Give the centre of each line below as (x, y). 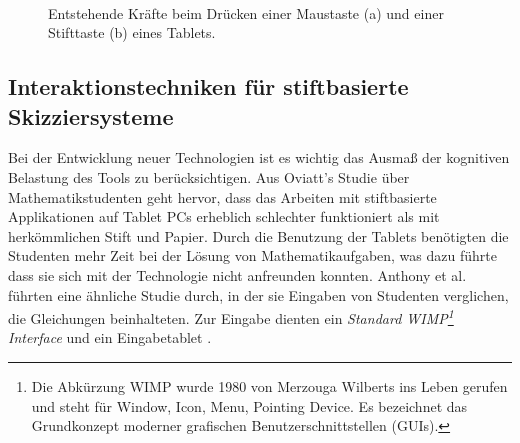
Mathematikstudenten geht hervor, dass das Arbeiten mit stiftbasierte (222, 196)
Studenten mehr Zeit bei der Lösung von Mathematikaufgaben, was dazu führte (252, 255)
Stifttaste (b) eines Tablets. (132, 32)
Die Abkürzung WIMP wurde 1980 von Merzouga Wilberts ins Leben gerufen (269, 385)
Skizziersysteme (91, 115)
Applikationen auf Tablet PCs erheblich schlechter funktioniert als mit (224, 216)
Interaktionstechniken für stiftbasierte (208, 86)
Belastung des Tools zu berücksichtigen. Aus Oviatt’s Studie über (209, 176)
